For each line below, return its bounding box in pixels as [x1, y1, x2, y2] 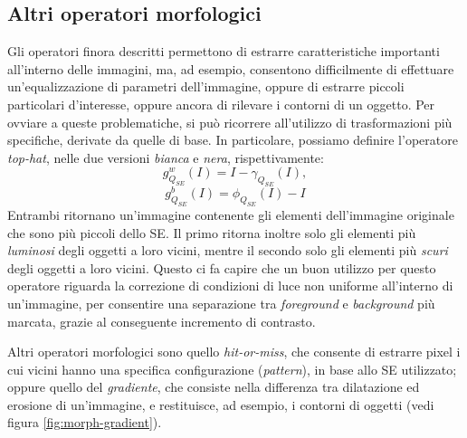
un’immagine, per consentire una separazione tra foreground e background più [7, 293, 435, 312]
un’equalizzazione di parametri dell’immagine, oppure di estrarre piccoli [7, 77, 405, 96]
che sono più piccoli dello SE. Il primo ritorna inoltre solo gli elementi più [7, 223, 416, 242]
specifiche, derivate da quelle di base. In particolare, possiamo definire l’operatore [7, 130, 458, 149]
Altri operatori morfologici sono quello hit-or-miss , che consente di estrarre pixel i [7, 342, 461, 361]
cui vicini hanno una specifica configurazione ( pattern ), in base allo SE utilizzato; [7, 359, 457, 378]
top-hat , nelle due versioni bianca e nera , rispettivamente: [7, 148, 324, 167]
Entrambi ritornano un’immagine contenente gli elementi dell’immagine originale [7, 205, 454, 224]
